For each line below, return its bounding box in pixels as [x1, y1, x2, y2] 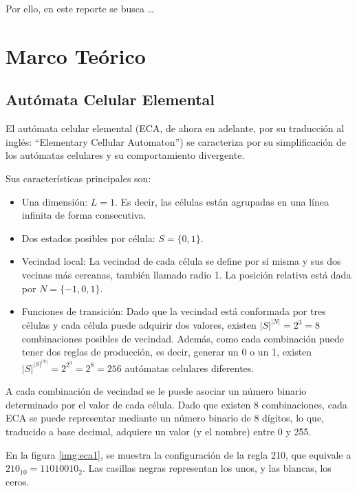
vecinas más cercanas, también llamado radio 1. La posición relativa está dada [21, 267, 351, 281]
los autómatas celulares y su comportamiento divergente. [6, 148, 245, 162]
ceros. [6, 474, 30, 488]
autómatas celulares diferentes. [125, 360, 255, 375]
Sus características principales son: [6, 171, 151, 185]
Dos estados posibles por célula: [21, 230, 155, 245]
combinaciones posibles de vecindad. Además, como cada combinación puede [21, 331, 344, 345]
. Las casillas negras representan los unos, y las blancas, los [82, 461, 332, 475]
